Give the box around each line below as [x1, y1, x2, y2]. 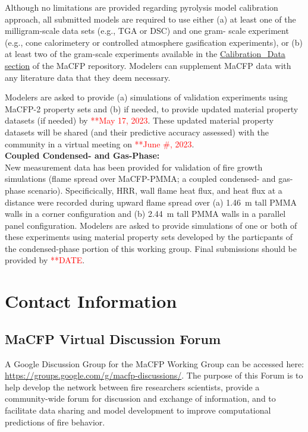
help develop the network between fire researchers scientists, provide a [5, 380, 260, 393]
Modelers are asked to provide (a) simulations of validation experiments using [5, 91, 288, 103]
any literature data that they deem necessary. [5, 71, 171, 83]
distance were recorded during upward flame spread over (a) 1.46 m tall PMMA [5, 195, 297, 208]
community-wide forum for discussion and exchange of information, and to [5, 392, 276, 405]
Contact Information [5, 289, 177, 313]
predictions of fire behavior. [5, 415, 105, 428]
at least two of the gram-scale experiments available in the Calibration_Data [5, 48, 285, 60]
